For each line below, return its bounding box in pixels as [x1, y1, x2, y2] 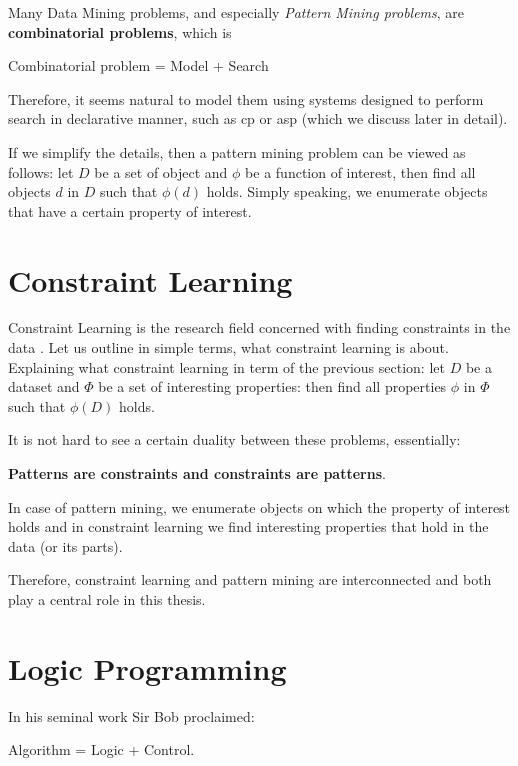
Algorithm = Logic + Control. [8, 739, 195, 760]
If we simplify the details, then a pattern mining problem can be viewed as [8, 141, 466, 162]
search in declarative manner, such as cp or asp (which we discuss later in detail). [8, 108, 508, 129]
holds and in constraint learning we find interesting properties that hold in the [8, 516, 489, 537]
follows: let [8, 161, 74, 182]
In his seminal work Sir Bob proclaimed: [8, 705, 255, 726]
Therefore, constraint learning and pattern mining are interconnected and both [8, 569, 492, 590]
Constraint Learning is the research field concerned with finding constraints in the [8, 317, 511, 338]
